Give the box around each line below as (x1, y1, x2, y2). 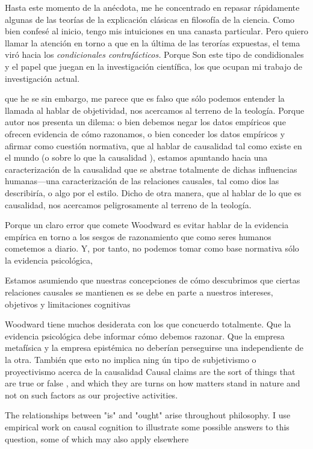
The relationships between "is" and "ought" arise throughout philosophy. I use (5, 409, 291, 421)
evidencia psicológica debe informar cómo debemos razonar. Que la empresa (5, 329, 285, 342)
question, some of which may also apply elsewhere (5, 432, 189, 445)
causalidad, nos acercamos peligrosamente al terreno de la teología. (5, 198, 252, 211)
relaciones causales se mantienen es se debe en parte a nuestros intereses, (5, 286, 273, 299)
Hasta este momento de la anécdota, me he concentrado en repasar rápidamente (5, 1, 300, 13)
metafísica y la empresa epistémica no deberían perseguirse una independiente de (5, 341, 303, 354)
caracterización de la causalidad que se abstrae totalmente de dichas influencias (5, 163, 297, 175)
